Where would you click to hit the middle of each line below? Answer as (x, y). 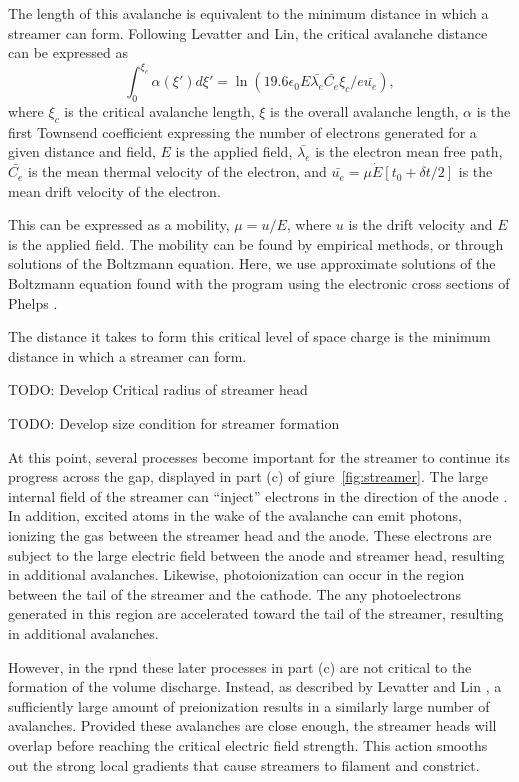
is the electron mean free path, (409, 151)
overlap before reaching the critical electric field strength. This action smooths (248, 744)
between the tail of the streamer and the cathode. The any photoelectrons (234, 593)
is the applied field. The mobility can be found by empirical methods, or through (256, 243)
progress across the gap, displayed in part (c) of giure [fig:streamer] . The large (248, 476)
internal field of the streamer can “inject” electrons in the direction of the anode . (258, 495)
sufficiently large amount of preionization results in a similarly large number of (249, 705)
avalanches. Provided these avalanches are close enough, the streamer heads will (252, 725)
